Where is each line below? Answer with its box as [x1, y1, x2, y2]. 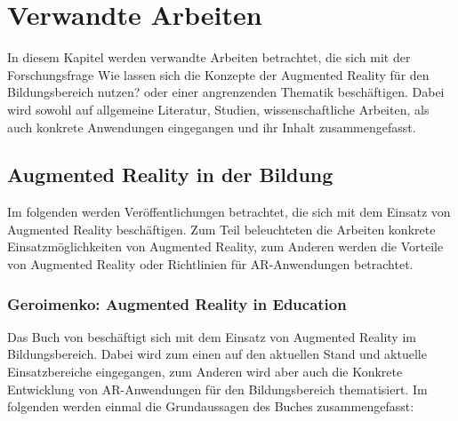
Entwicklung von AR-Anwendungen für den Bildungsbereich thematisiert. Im [7, 379, 428, 398]
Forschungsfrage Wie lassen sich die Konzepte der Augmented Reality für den [7, 65, 430, 83]
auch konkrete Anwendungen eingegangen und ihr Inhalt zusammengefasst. [7, 117, 416, 136]
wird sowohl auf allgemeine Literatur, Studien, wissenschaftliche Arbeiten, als [7, 99, 430, 118]
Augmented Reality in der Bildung [7, 161, 333, 188]
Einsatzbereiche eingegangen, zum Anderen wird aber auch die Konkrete [7, 362, 403, 381]
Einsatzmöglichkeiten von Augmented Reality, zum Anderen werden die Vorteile [7, 237, 444, 256]
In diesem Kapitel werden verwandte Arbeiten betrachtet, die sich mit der [7, 48, 411, 67]
